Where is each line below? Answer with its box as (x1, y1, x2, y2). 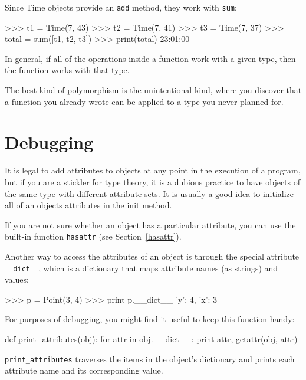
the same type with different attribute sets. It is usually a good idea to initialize (5, 187, 294, 199)
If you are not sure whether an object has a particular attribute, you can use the (5, 218, 296, 231)
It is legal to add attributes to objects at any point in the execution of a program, (5, 164, 301, 176)
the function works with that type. (5, 64, 130, 76)
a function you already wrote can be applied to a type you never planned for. (5, 95, 284, 107)
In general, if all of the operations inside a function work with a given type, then (5, 52, 296, 64)
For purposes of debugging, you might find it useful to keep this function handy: (5, 313, 295, 325)
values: (5, 273, 29, 286)
